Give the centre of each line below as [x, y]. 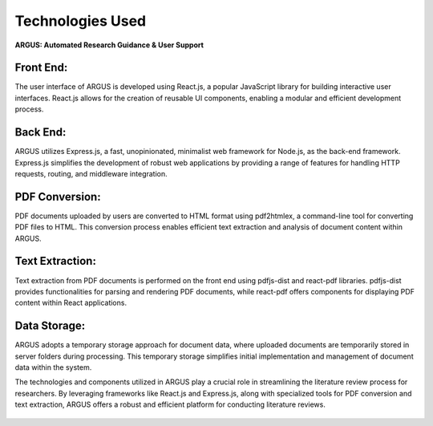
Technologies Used [81, 21]
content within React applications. [71, 303]
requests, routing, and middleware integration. [91, 173]
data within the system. [53, 367]
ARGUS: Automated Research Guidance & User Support [109, 45]
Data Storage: [50, 326]
